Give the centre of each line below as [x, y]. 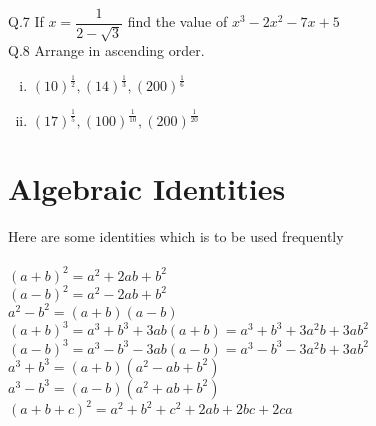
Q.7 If [26, 21]
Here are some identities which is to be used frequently [176, 235]
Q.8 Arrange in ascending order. [106, 50]
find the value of [177, 21]
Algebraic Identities [147, 187]
